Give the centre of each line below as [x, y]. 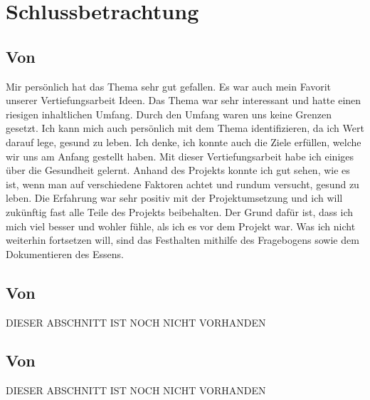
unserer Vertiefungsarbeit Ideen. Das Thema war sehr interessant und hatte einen [184, 100]
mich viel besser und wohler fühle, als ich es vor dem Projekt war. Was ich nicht [181, 226]
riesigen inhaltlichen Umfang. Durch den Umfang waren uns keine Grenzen [169, 114]
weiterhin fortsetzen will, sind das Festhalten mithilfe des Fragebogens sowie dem [183, 240]
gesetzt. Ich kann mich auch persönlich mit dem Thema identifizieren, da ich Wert [185, 128]
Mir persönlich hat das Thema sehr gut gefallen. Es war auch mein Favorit [169, 86]
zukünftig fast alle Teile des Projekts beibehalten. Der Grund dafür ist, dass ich [180, 211]
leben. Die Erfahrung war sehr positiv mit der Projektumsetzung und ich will [174, 198]
